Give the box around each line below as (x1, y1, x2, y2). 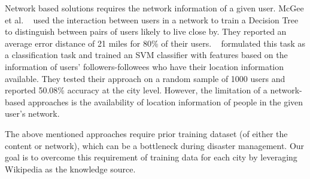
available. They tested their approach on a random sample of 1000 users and (5, 72, 285, 84)
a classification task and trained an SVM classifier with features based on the (5, 48, 288, 61)
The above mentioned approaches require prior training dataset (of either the (5, 127, 288, 139)
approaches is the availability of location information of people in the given (28, 95, 303, 108)
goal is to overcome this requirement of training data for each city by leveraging (5, 151, 297, 163)
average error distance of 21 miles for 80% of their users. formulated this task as (5, 37, 306, 49)
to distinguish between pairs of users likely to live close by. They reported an (5, 25, 287, 38)
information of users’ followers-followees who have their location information (5, 60, 284, 72)
